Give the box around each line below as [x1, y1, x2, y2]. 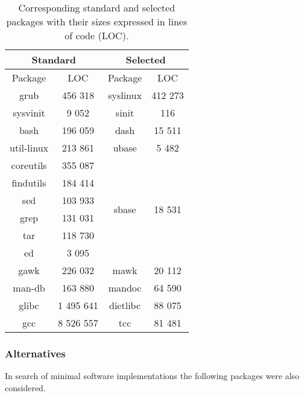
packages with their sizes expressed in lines [6, 14, 188, 28]
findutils [11, 176, 46, 190]
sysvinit [13, 106, 45, 120]
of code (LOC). [65, 28, 129, 42]
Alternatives [5, 345, 66, 360]
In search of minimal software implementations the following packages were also [5, 369, 300, 382]
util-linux [10, 141, 49, 155]
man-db [13, 281, 45, 295]
